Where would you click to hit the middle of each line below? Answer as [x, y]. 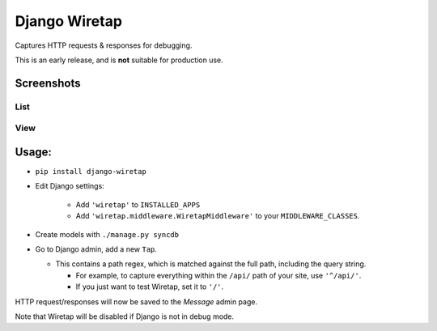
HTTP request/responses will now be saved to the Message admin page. [136, 301]
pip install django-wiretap [91, 171]
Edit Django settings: [70, 186]
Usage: [34, 152]
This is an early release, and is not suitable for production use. [119, 60]
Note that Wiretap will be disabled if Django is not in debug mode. [125, 316]
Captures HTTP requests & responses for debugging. [104, 45]
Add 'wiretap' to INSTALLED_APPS [138, 204]
